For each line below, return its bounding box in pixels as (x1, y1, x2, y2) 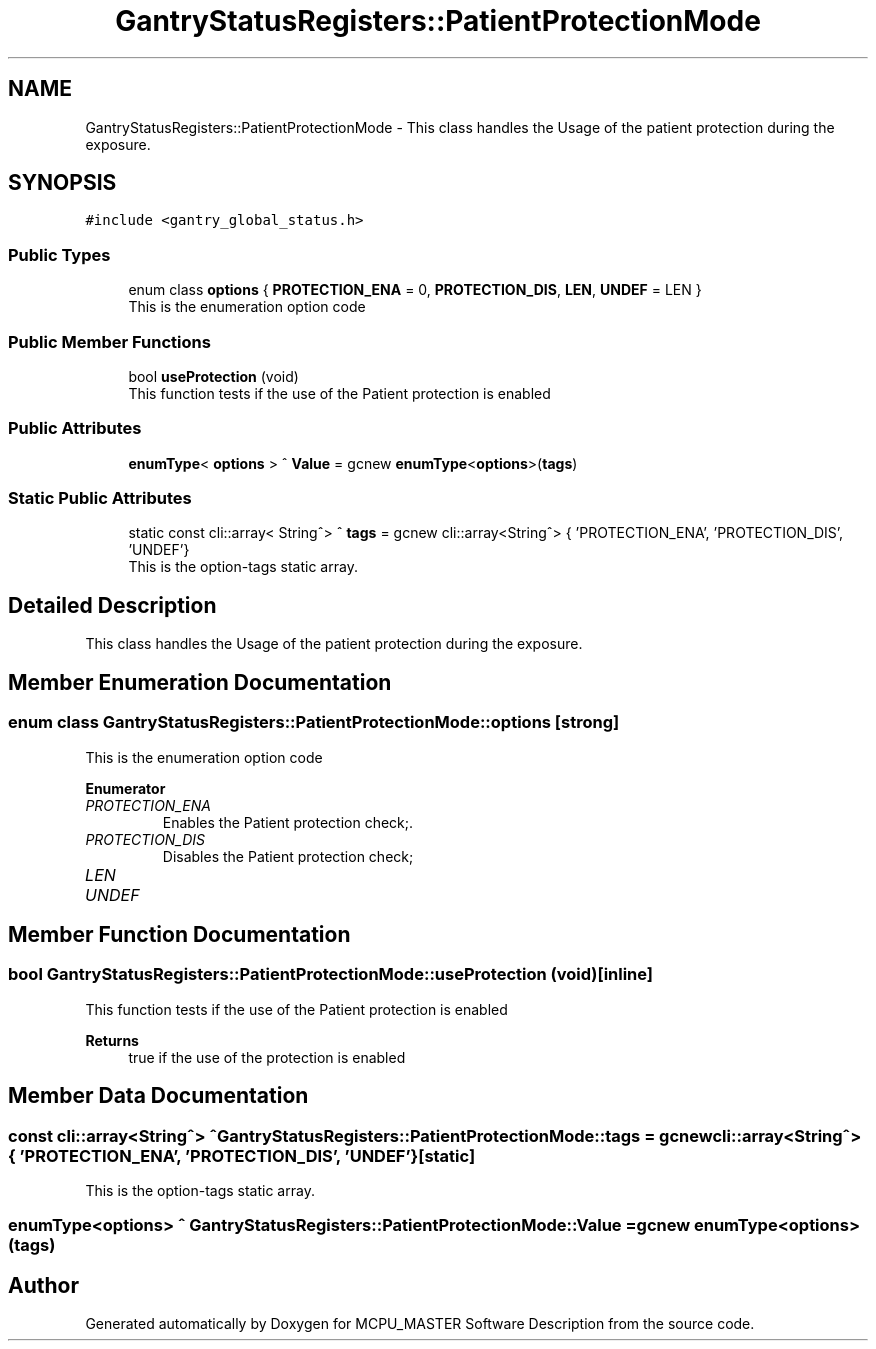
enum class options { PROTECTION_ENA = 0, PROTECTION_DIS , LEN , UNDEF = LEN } (128, 281, 702, 299)
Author (8, 1272, 79, 1298)
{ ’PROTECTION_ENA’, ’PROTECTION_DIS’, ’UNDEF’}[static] (8, 1145, 476, 1166)
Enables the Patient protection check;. (162, 813, 414, 831)
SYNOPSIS (8, 170, 117, 196)
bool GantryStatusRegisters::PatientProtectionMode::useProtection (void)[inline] (8, 964, 654, 985)
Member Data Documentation (8, 1083, 309, 1109)
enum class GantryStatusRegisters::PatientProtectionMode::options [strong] (8, 712, 620, 733)
